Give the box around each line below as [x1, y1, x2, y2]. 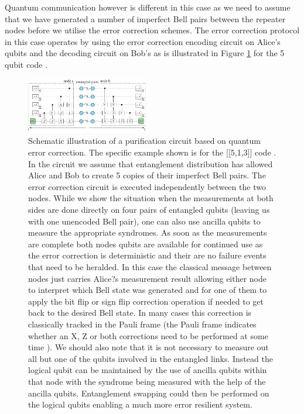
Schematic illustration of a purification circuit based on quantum [28, 134, 261, 147]
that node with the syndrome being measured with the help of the [28, 375, 266, 387]
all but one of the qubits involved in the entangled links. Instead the [28, 352, 273, 364]
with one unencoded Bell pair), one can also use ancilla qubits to [28, 215, 261, 227]
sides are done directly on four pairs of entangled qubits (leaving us [28, 203, 270, 216]
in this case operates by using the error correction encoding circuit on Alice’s [5, 35, 281, 47]
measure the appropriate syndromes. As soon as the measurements [28, 226, 267, 239]
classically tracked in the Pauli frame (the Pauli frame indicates [28, 318, 257, 330]
